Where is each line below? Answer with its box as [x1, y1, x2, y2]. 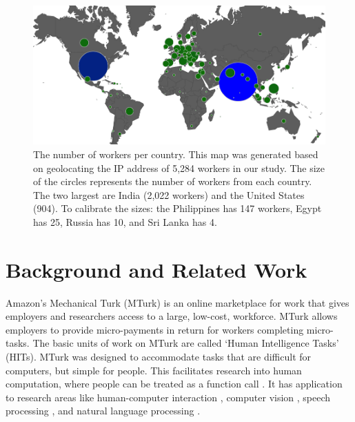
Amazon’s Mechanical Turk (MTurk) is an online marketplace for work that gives [6, 295, 349, 309]
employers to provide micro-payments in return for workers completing [6, 322, 304, 336]
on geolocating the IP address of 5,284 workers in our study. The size [33, 160, 325, 175]
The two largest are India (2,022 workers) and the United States [33, 187, 305, 202]
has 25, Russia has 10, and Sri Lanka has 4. [33, 214, 217, 229]
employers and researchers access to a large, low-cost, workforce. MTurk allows [6, 309, 338, 323]
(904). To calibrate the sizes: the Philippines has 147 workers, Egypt [33, 201, 322, 215]
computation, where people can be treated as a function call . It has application [6, 376, 343, 391]
